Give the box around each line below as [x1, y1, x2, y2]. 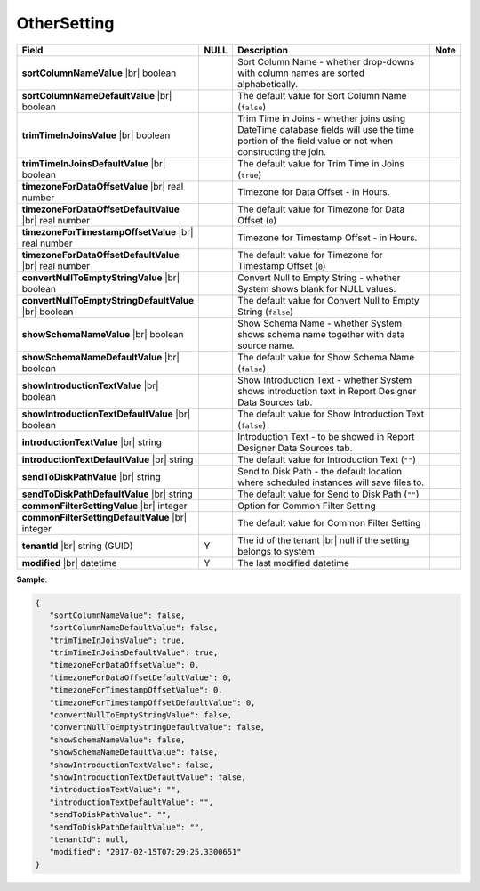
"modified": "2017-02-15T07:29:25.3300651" [49, 846, 242, 857]
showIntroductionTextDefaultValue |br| [21, 408, 191, 420]
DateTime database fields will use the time [236, 123, 415, 135]
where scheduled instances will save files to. [236, 476, 425, 489]
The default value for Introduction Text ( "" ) [236, 453, 417, 466]
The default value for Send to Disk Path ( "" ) [236, 488, 420, 500]
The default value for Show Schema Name [236, 351, 415, 363]
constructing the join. [236, 145, 326, 158]
